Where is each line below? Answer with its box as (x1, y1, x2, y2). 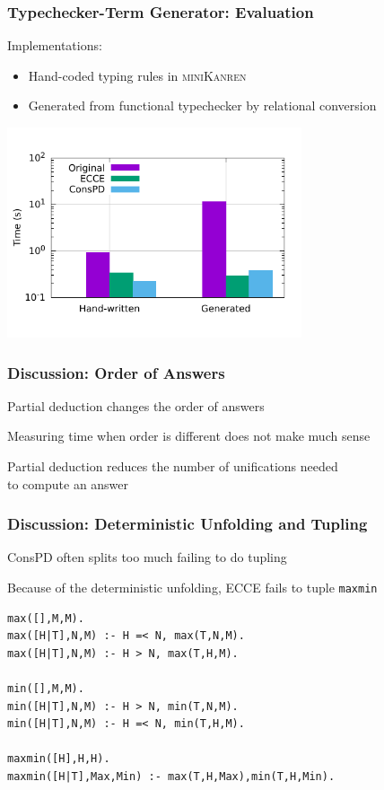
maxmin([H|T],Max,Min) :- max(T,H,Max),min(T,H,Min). (7, 769, 336, 783)
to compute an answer (7, 474, 129, 493)
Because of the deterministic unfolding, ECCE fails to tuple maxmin (7, 577, 378, 596)
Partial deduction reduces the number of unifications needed (7, 456, 338, 475)
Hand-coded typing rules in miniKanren (28, 66, 247, 84)
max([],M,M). (7, 611, 84, 625)
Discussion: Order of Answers (7, 361, 225, 383)
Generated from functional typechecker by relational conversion (28, 96, 377, 115)
